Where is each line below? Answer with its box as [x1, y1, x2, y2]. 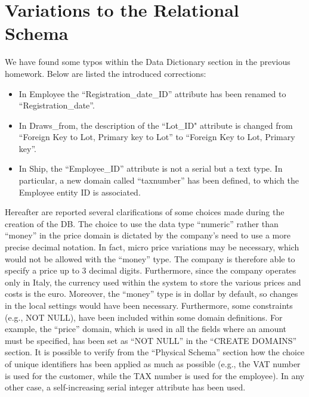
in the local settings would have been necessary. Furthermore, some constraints [5, 299, 293, 311]
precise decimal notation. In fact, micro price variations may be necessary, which [5, 241, 299, 253]
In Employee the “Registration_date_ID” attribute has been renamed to [18, 87, 286, 100]
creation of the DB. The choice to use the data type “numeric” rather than [5, 217, 279, 229]
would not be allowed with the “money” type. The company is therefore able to [5, 252, 295, 265]
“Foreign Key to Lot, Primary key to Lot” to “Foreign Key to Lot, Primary [18, 131, 295, 143]
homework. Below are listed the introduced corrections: [5, 67, 206, 79]
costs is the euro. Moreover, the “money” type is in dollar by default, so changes [5, 287, 298, 300]
